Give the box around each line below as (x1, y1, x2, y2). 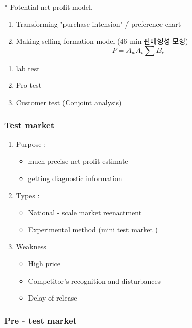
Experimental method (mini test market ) (28, 224, 158, 234)
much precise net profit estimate (28, 156, 129, 166)
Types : (16, 190, 40, 200)
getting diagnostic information (28, 172, 122, 183)
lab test (16, 63, 40, 73)
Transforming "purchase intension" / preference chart (16, 18, 181, 29)
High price (28, 258, 61, 269)
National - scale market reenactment (28, 207, 142, 218)
